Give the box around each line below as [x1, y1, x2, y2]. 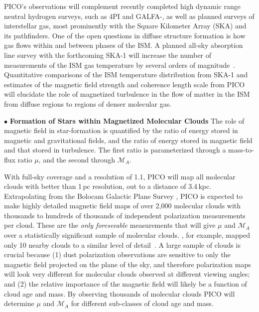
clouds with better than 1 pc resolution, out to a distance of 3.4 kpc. [4, 181, 212, 191]
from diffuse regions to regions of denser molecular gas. [4, 98, 172, 109]
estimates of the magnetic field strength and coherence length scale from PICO [4, 79, 245, 89]
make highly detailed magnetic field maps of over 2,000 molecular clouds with [4, 200, 241, 211]
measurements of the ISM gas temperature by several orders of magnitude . [4, 59, 236, 70]
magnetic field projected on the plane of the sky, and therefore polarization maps [4, 259, 251, 269]
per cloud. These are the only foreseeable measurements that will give [4, 220, 216, 230]
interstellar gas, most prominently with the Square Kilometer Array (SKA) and [4, 20, 247, 31]
